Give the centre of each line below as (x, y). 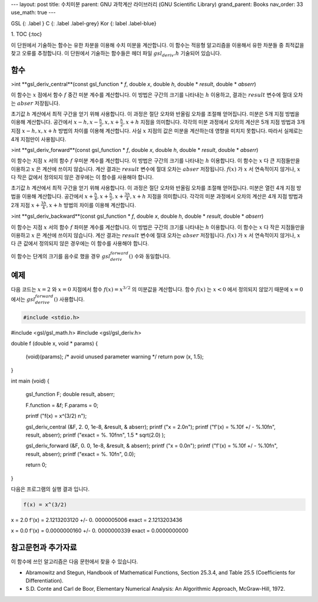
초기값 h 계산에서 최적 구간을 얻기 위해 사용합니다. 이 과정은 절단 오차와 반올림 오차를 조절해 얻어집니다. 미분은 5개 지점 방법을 (155, 114)
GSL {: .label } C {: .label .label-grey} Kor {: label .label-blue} (84, 23)
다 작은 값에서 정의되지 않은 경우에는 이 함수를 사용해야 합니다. (82, 177)
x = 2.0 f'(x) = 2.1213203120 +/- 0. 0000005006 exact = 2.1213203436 (97, 520)
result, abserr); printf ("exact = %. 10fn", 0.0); (80, 454)
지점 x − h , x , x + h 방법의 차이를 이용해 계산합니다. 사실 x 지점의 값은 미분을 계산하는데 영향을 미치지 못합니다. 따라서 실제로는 (157, 131)
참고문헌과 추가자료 (44, 548)
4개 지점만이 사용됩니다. (39, 139)
